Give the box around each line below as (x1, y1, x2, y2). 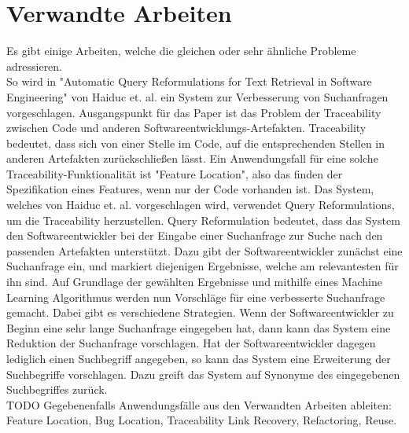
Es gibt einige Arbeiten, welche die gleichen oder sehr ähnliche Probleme (6, 42, 356, 59)
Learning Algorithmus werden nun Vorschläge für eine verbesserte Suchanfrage (6, 288, 385, 305)
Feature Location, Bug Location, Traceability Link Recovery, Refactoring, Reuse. (6, 412, 397, 428)
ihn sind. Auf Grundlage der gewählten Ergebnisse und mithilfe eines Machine (6, 273, 382, 290)
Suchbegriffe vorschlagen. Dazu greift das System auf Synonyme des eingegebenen (6, 365, 400, 382)
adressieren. (6, 57, 63, 74)
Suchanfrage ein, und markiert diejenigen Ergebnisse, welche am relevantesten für (6, 258, 399, 274)
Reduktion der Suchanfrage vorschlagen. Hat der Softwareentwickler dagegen (6, 335, 376, 351)
